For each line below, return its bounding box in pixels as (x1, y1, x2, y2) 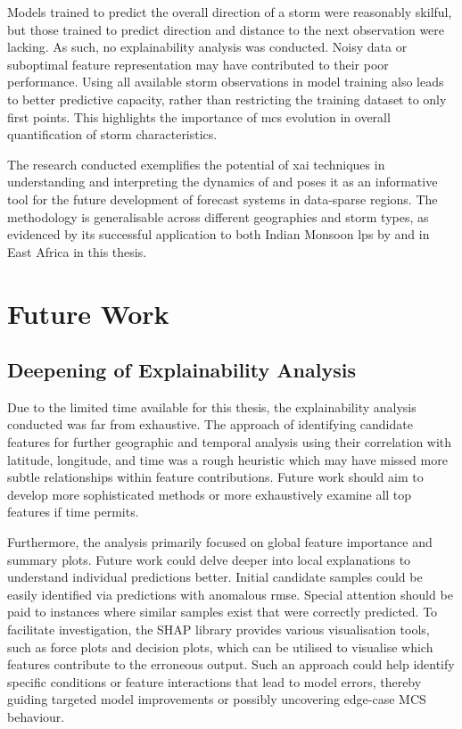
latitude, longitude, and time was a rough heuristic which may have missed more (7, 450, 448, 468)
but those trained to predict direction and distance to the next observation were (7, 20, 445, 38)
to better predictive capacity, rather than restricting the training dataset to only (7, 89, 447, 108)
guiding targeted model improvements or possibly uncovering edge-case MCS (7, 690, 426, 708)
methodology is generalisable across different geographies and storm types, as (7, 207, 429, 226)
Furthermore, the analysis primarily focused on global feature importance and (7, 533, 433, 551)
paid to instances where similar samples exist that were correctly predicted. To (7, 602, 438, 621)
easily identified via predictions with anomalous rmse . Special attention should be (7, 584, 453, 603)
